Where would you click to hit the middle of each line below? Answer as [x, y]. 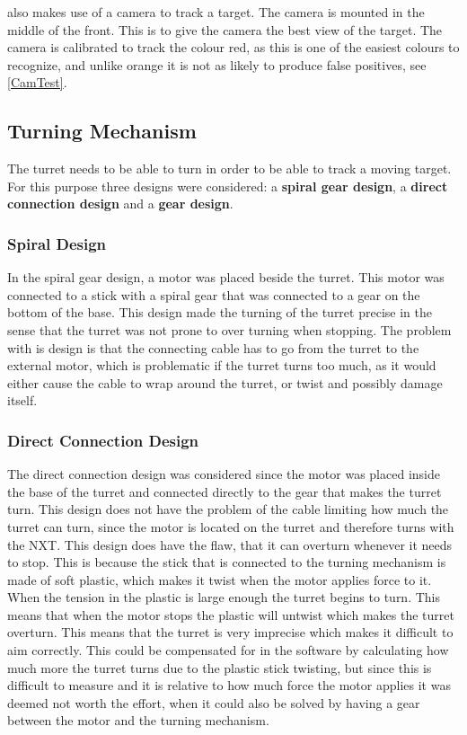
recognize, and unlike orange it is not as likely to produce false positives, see [217, 64]
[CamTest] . [37, 82]
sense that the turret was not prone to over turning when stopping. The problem [229, 329]
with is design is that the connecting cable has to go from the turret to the [213, 347]
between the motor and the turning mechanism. [138, 720]
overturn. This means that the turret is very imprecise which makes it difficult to [230, 632]
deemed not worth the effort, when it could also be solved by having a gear [214, 702]
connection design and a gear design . [120, 204]
